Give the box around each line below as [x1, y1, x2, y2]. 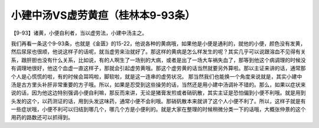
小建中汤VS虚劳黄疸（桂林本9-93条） [11, 9, 196, 22]
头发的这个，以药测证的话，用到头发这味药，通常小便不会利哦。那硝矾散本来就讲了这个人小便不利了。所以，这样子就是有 [11, 97, 306, 105]
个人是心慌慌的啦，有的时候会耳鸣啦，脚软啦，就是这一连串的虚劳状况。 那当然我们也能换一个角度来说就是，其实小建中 [11, 73, 302, 80]
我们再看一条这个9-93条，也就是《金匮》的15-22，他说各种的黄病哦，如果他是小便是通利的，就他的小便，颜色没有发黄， [11, 40, 306, 47]
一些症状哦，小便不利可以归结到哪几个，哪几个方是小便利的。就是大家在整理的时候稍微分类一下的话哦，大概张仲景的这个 [11, 106, 306, 113]
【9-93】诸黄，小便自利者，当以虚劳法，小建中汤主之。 [11, 29, 148, 36]
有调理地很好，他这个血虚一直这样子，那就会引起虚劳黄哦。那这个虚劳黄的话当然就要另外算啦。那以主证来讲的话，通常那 [11, 65, 306, 72]
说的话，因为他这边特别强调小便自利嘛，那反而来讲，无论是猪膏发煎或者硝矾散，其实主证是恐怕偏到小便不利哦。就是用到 [11, 89, 306, 96]
